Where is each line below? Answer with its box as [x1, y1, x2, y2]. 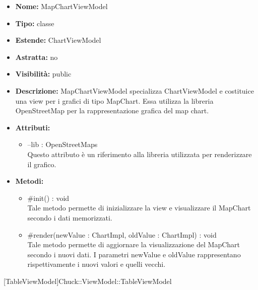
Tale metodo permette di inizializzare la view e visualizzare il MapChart [27, 202, 251, 213]
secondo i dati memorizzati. [27, 212, 112, 223]
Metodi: [15, 176, 44, 186]
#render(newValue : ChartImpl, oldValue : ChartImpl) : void [27, 229, 217, 240]
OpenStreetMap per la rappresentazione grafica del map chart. [15, 105, 209, 116]
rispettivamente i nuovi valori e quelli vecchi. [27, 259, 166, 269]
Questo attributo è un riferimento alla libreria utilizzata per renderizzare [27, 149, 252, 159]
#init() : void [27, 192, 70, 203]
